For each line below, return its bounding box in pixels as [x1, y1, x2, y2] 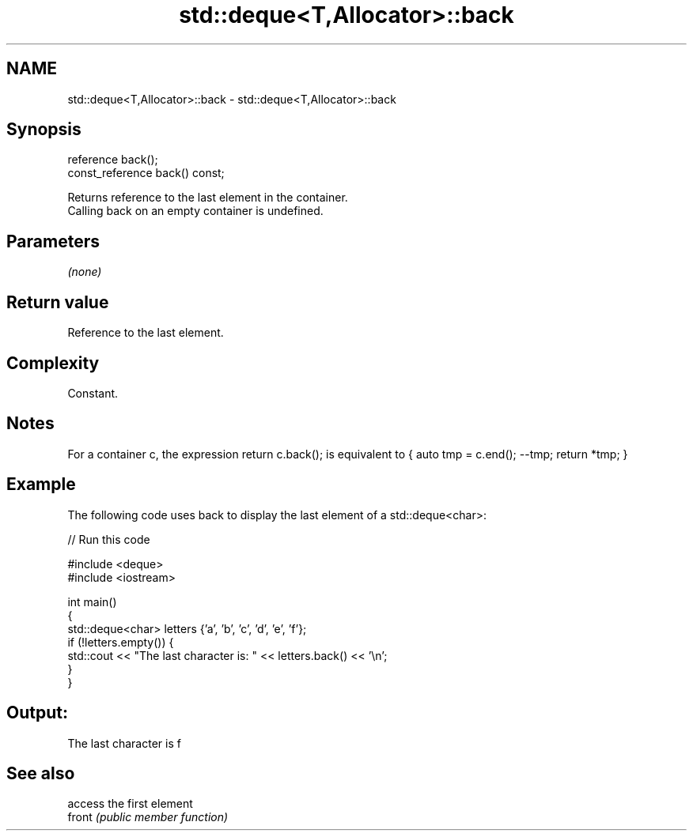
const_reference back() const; [67, 166, 225, 180]
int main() [67, 594, 117, 609]
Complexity [6, 353, 100, 373]
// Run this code [67, 532, 150, 546]
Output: [6, 703, 68, 723]
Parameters [6, 231, 100, 251]
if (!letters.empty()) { [67, 635, 174, 649]
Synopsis [6, 119, 81, 140]
